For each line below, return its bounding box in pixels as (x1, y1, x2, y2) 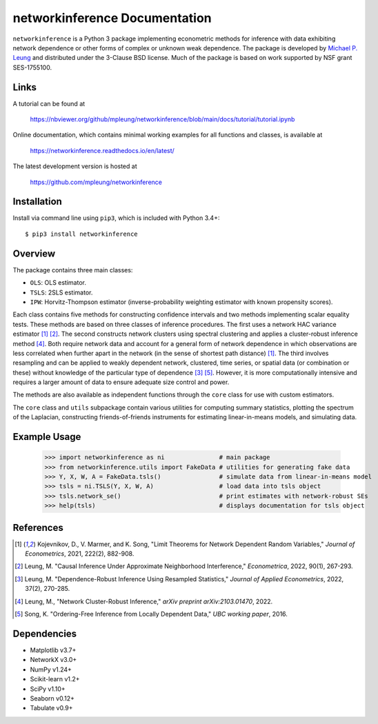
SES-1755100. (12, 63, 52, 72)
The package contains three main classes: (12, 265, 133, 274)
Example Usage (12, 431, 81, 443)
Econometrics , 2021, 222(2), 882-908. (25, 550, 135, 558)
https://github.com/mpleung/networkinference (30, 178, 162, 186)
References (12, 521, 63, 534)
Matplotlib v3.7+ (30, 645, 77, 654)
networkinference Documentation (12, 10, 212, 26)
